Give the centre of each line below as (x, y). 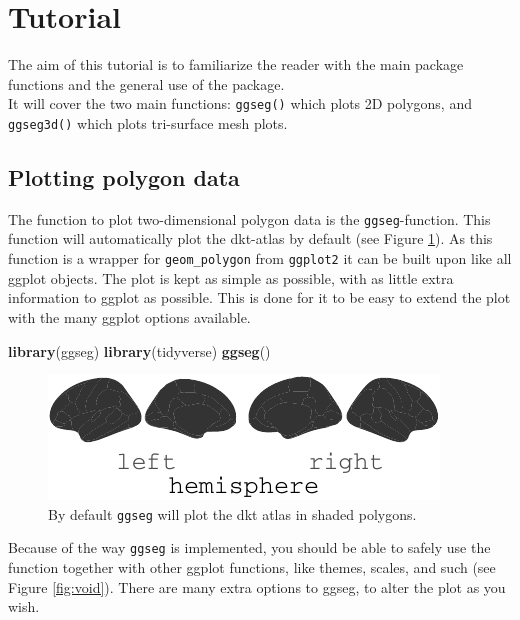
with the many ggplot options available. (129, 316)
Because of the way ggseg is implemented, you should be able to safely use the (249, 547)
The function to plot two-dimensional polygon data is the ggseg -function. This (249, 218)
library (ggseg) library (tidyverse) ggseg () (139, 350)
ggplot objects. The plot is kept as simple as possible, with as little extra (231, 277)
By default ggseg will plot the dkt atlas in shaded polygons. (232, 513)
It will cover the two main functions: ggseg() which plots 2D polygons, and (240, 103)
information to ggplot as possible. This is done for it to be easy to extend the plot (259, 297)
